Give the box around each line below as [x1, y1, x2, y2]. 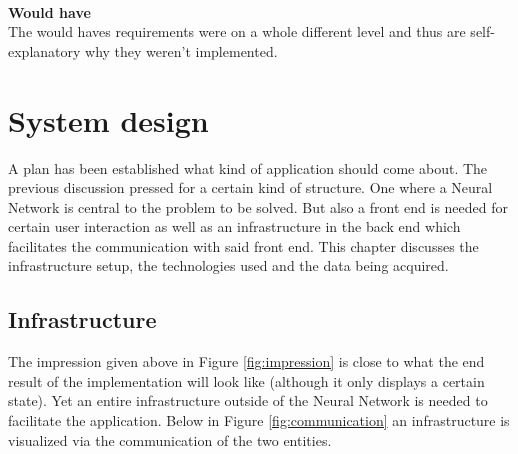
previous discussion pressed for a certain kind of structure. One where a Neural [8, 177, 493, 198]
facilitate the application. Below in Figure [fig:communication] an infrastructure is [8, 410, 510, 431]
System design [8, 99, 209, 140]
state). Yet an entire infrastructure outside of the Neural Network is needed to [8, 390, 488, 411]
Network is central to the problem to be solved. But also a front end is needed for [8, 196, 508, 217]
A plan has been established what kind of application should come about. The [8, 157, 488, 178]
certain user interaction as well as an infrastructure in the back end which [8, 216, 461, 237]
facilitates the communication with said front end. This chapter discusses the [8, 235, 479, 256]
